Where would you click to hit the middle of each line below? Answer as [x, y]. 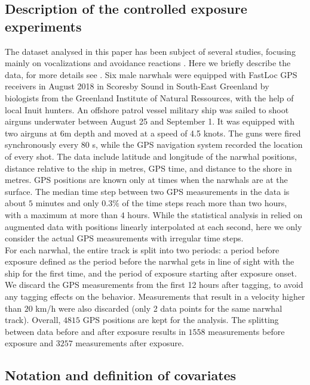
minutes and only [67, 203]
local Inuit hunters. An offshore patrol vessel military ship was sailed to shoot [147, 109]
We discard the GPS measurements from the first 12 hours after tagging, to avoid [154, 285]
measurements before [246, 331]
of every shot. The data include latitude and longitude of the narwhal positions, [151, 156]
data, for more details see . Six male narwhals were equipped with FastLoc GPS [151, 74]
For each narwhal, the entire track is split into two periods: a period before [142, 249]
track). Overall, [33, 320]
